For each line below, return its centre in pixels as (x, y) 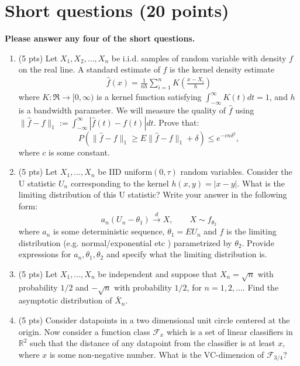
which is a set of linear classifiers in (230, 331)
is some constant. (79, 152)
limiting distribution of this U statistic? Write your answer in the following (153, 194)
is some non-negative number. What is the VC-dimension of (157, 354)
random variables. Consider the (236, 172)
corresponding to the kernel (120, 183)
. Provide (258, 242)
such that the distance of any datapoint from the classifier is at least (153, 343)
